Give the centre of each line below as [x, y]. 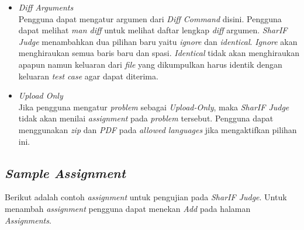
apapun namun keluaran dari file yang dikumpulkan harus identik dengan [150, 64]
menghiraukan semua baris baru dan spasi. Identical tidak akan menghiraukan [159, 53]
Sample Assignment [65, 172]
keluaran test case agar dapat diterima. [88, 76]
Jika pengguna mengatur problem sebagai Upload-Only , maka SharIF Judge [154, 107]
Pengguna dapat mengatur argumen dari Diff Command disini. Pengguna [150, 18]
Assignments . [28, 220]
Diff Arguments [46, 7]
